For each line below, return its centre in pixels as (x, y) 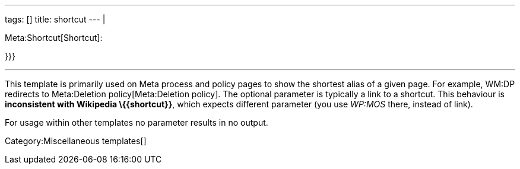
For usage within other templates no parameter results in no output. (137, 122)
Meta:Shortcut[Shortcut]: (54, 38)
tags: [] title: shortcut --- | (55, 19)
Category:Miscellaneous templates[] (76, 141)
